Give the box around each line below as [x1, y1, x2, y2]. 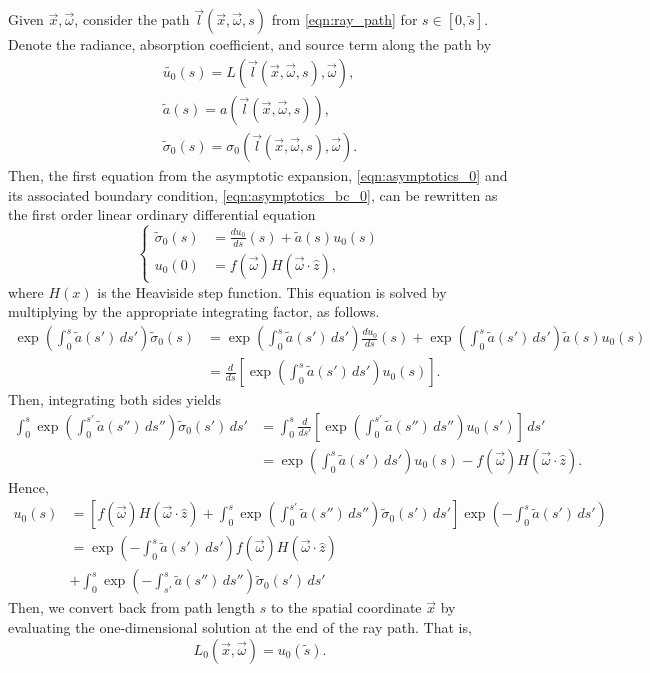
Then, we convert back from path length [8, 597, 256, 618]
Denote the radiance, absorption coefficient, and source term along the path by [8, 34, 492, 55]
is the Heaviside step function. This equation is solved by [97, 281, 447, 302]
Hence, [8, 476, 49, 497]
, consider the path [74, 9, 190, 30]
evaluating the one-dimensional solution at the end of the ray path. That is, [8, 617, 472, 637]
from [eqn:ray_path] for [271, 9, 418, 30]
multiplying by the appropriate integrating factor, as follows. [8, 301, 380, 322]
